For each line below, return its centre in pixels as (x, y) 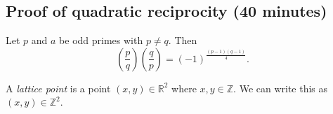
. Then (183, 40)
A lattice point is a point (58, 88)
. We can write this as (281, 88)
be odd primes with (101, 40)
